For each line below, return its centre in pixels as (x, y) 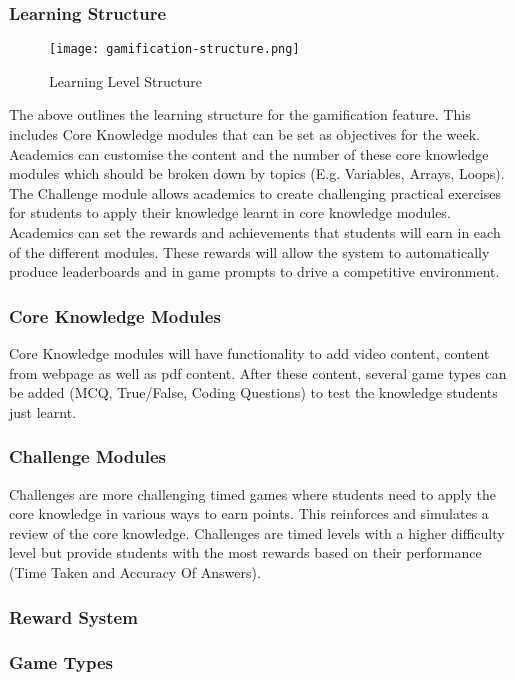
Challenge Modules (87, 456)
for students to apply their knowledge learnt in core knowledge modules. (230, 212)
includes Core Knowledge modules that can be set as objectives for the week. (244, 134)
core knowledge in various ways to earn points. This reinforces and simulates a (249, 513)
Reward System (73, 616)
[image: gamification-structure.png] (174, 49)
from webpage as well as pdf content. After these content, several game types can (258, 372)
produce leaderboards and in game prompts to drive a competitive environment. (254, 271)
